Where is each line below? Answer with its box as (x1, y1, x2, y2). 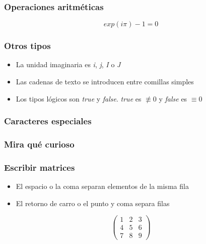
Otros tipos (4, 39, 51, 52)
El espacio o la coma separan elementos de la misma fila (16, 181, 189, 191)
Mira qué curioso (4, 137, 75, 150)
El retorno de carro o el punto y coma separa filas (16, 198, 170, 208)
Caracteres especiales (4, 115, 92, 127)
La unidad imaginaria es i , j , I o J (16, 59, 121, 70)
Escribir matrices (4, 161, 75, 173)
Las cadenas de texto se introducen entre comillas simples (16, 76, 194, 87)
